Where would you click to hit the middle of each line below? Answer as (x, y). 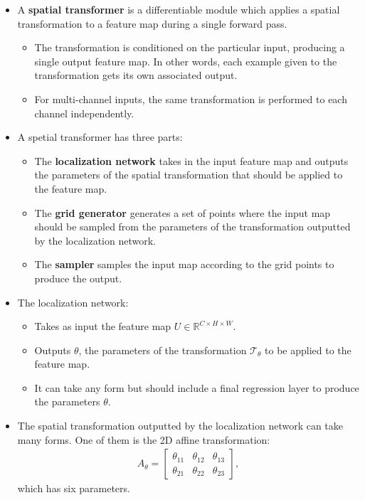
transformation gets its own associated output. (136, 75)
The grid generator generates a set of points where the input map (182, 212)
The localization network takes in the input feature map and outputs (191, 160)
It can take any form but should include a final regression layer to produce (197, 387)
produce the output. (78, 278)
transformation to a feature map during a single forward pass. (152, 23)
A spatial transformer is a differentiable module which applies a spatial (179, 9)
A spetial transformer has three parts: (100, 137)
